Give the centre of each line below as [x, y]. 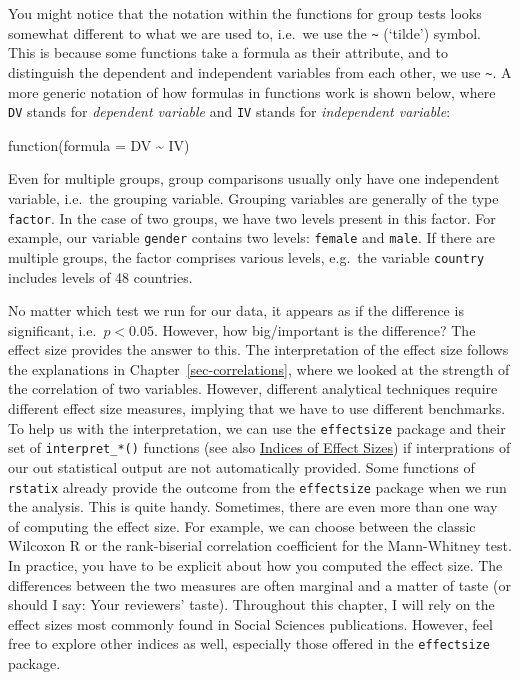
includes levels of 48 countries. [100, 276]
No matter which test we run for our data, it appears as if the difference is [236, 310]
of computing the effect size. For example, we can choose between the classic [242, 525]
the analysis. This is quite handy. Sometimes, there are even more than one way [253, 506]
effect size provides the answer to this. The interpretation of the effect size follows [258, 349]
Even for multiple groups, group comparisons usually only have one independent [254, 178]
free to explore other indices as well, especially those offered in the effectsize [249, 643]
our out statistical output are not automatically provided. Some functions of [241, 466]
